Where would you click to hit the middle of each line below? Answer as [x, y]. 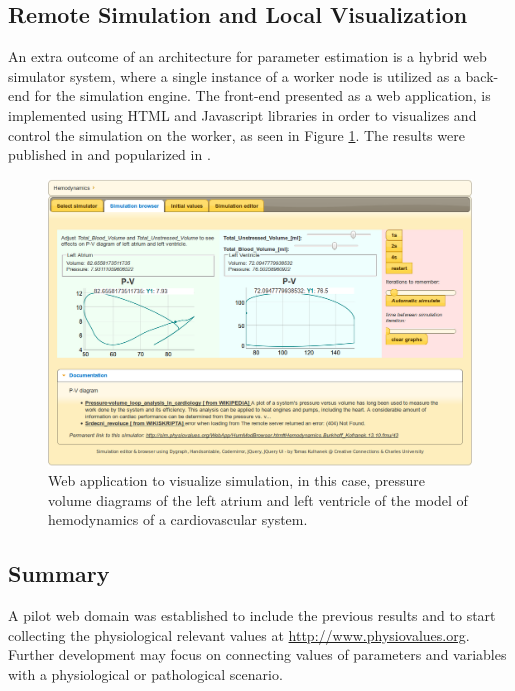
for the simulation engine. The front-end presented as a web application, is [262, 95]
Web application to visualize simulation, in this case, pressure [236, 480]
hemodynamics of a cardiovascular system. [178, 519]
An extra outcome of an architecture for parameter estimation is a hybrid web [247, 56]
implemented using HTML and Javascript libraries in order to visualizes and [242, 114]
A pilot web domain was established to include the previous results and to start [252, 615]
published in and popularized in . [109, 154]
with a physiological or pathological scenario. [145, 673]
